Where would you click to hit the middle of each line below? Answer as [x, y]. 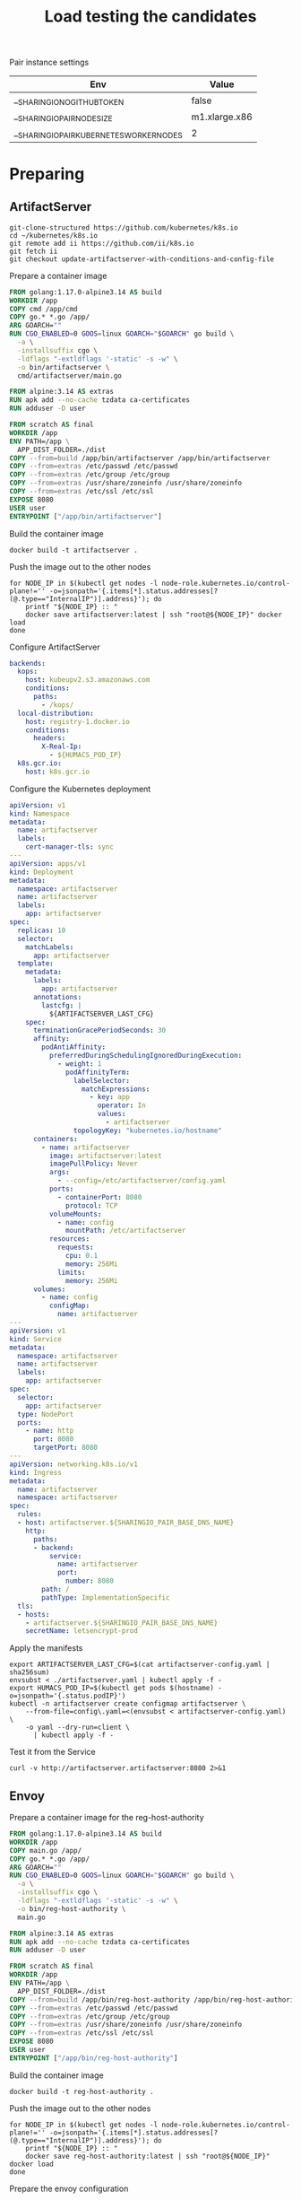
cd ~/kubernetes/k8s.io [54, 235]
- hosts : [34, 1614]
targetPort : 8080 [65, 1448]
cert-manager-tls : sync [70, 847]
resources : [69, 1239]
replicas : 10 [42, 930]
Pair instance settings [49, 62]
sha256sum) [30, 1672]
